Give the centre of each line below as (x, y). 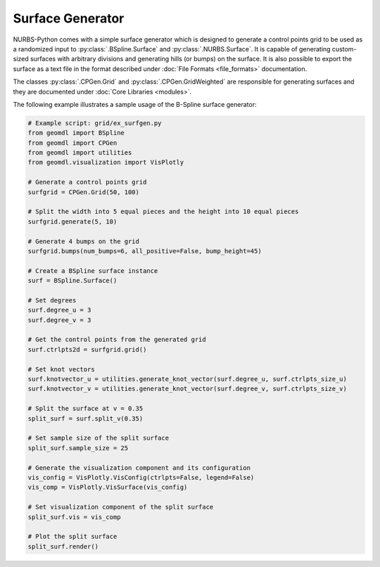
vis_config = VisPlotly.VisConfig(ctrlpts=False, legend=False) (141, 477)
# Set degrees (52, 300)
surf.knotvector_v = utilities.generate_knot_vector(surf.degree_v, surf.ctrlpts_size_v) (188, 389)
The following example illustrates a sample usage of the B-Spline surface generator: (135, 104)
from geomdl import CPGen (72, 143)
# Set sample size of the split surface (98, 438)
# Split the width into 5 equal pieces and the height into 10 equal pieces (163, 212)
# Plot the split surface (72, 537)
